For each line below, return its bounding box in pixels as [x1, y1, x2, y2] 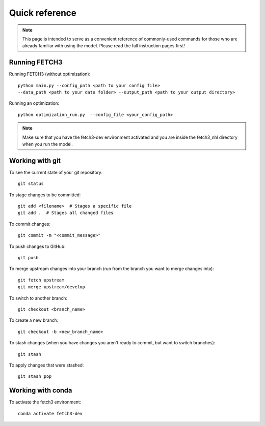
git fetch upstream [18, 277, 65, 283]
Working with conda [9, 386, 72, 395]
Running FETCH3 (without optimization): [9, 71, 91, 77]
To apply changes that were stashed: [9, 362, 84, 368]
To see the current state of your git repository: [9, 169, 103, 175]
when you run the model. [22, 141, 73, 147]
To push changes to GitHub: [9, 243, 66, 249]
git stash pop [18, 374, 52, 379]
